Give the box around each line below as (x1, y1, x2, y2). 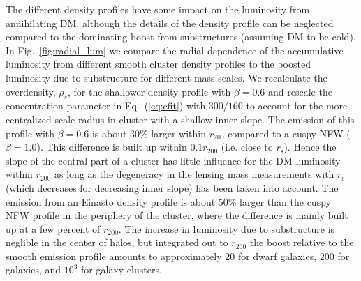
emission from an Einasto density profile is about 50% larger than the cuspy (6, 194, 331, 208)
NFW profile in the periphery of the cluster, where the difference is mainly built (6, 208, 348, 222)
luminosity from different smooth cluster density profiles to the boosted (6, 56, 311, 71)
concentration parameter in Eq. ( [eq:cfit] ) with (6, 98, 206, 113)
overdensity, (6, 84, 56, 98)
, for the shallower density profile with (67, 84, 231, 98)
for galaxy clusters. (81, 262, 162, 277)
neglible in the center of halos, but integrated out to (6, 235, 228, 250)
